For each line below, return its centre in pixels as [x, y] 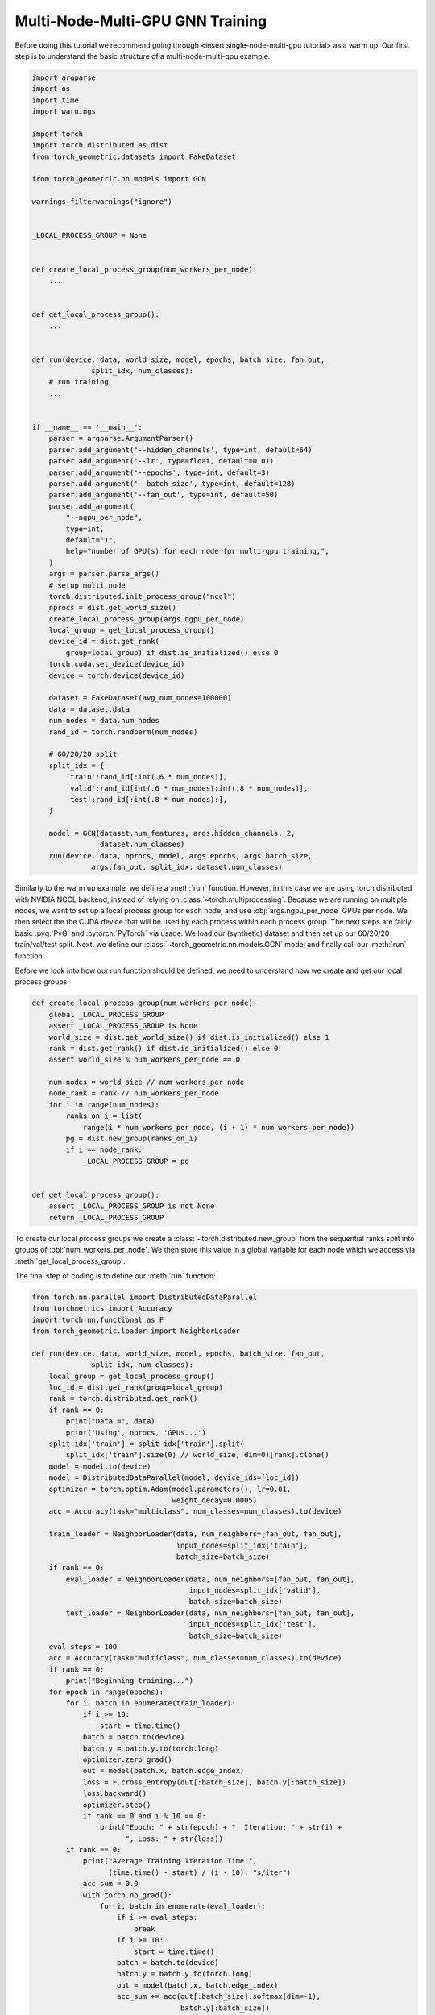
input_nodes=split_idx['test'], [253, 1624]
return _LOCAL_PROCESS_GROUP [106, 1217]
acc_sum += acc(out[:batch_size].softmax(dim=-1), [219, 1996]
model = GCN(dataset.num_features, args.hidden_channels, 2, [172, 833]
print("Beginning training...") [129, 1681]
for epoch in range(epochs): [106, 1692]
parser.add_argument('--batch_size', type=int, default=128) [172, 483]
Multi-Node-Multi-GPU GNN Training [141, 21]
